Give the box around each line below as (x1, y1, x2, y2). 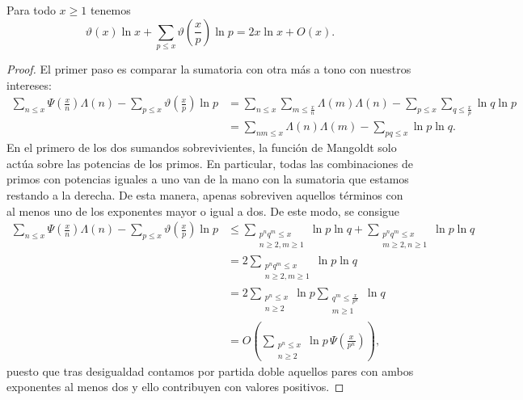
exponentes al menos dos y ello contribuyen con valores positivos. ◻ (6, 378, 344, 395)
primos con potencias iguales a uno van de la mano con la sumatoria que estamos (6, 171, 409, 187)
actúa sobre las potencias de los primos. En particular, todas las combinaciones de (6, 154, 414, 171)
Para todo (6, 2, 56, 18)
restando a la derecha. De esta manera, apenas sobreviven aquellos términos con (6, 186, 403, 203)
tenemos (90, 2, 131, 18)
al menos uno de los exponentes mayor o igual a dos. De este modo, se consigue (6, 202, 400, 219)
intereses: (6, 76, 52, 93)
